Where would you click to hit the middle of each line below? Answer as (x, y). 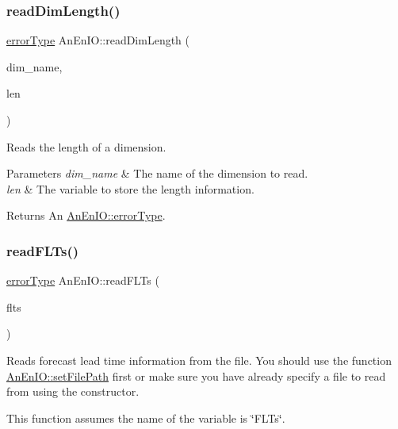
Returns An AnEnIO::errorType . (86, 215)
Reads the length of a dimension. (86, 146)
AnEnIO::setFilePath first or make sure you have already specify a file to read (196, 375)
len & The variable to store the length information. (130, 188)
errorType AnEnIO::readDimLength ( (98, 40)
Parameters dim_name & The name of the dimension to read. (157, 173)
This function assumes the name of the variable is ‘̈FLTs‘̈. (146, 418)
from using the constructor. (73, 391)
